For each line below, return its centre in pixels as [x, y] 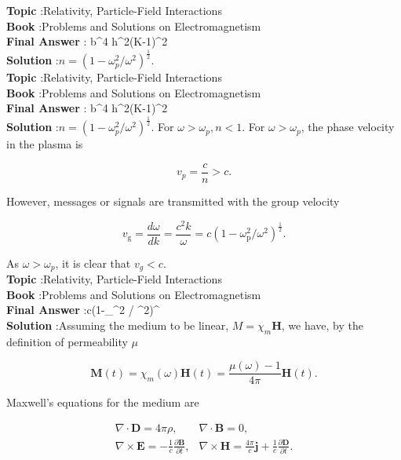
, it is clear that [93, 263]
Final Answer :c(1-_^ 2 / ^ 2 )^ [83, 310]
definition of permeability [67, 341]
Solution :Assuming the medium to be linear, [118, 325]
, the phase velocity [348, 127]
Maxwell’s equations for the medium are [103, 402]
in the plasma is [45, 144]
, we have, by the [322, 325]
